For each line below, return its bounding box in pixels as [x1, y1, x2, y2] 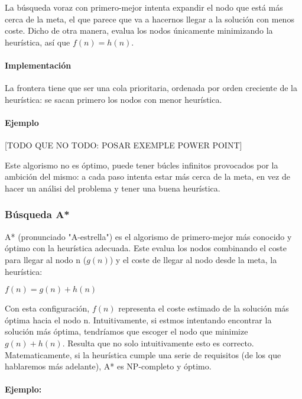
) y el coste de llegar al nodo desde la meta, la [109, 253, 277, 265]
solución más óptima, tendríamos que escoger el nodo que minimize [5, 325, 248, 338]
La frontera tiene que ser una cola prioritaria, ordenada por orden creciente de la [5, 82, 297, 94]
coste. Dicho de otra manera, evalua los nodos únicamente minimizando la [5, 24, 273, 37]
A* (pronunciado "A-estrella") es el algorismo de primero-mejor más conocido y [5, 230, 292, 242]
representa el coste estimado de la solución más [118, 302, 289, 314]
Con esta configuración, [5, 302, 90, 314]
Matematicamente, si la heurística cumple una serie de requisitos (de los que [5, 348, 281, 361]
